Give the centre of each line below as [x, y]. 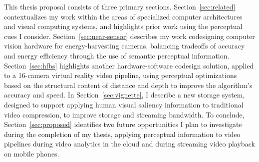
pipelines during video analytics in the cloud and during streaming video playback [129, 144]
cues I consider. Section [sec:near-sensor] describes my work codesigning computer [129, 36]
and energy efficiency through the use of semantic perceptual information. [117, 55]
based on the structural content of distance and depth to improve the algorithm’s [128, 85]
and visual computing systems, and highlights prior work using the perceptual [123, 26]
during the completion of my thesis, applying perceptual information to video [122, 134]
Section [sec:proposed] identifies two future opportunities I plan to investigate [123, 124]
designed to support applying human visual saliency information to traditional [124, 104]
